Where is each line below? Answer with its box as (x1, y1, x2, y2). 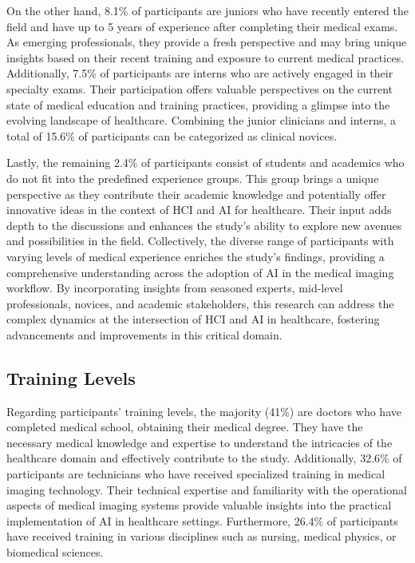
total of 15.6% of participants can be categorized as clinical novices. (6, 127, 338, 144)
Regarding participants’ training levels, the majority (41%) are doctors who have (6, 402, 401, 419)
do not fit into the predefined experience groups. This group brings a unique (6, 169, 379, 186)
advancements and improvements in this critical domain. (6, 326, 283, 343)
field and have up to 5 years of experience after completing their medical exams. (6, 18, 398, 34)
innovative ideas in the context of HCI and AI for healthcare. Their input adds (6, 201, 392, 218)
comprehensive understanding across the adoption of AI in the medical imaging (6, 264, 394, 280)
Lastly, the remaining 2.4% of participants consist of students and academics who (6, 154, 405, 171)
